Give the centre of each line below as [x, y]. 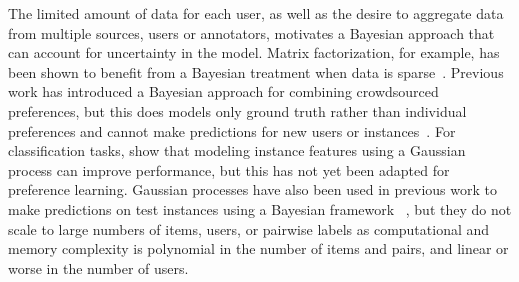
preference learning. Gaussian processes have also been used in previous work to [252, 189]
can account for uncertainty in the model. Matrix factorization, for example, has [254, 52]
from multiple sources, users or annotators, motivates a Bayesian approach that [251, 32]
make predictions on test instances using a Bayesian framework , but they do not [260, 208]
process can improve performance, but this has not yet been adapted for [229, 169]
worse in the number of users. [98, 267]
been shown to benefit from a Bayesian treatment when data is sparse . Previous [256, 71]
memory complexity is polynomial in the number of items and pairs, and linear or [258, 248]
